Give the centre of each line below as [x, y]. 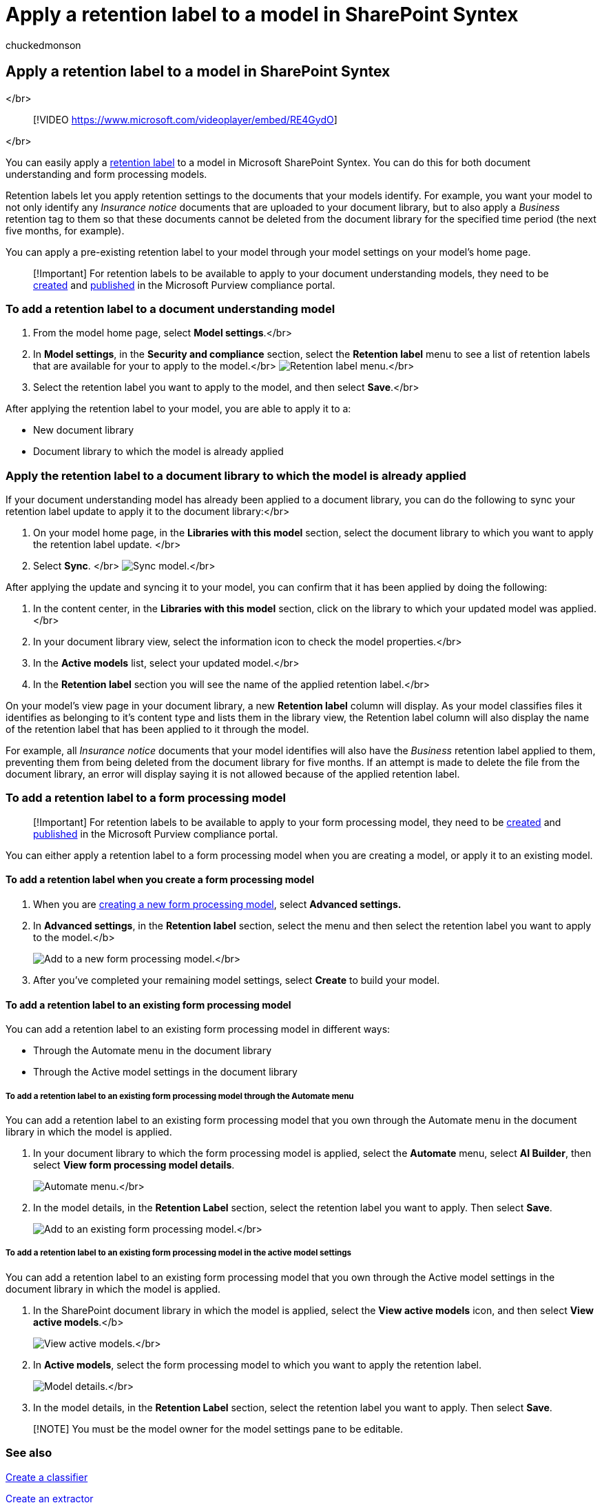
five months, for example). [65, 230]
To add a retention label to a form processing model [146, 798]
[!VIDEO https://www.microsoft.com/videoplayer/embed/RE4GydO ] [185, 119]
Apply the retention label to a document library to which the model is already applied [236, 475]
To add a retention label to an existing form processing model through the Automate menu [180, 1096]
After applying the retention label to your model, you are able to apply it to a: [178, 409]
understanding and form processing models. [106, 174]
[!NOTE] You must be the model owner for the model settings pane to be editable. [218, 1429]
